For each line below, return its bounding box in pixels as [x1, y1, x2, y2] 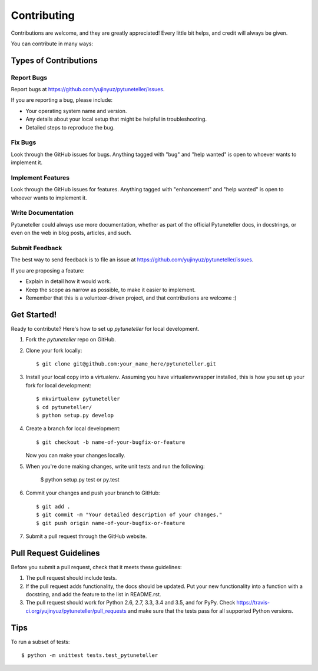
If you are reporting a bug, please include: [11, 97, 113, 104]
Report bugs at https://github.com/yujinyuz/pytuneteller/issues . [11, 86, 165, 93]
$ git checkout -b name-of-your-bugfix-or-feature [36, 439, 185, 446]
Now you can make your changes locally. [25, 452, 125, 459]
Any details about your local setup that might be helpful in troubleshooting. [25, 115, 207, 123]
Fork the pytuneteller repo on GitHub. [25, 336, 116, 343]
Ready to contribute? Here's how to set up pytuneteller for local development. [11, 325, 200, 332]
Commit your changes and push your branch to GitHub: [25, 489, 160, 497]
